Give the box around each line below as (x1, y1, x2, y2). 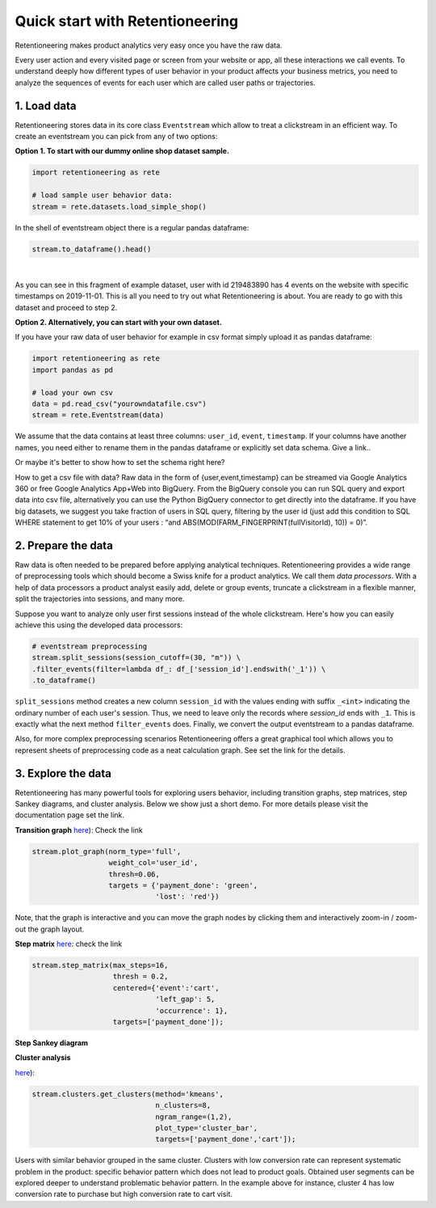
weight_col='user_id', (108, 858, 199, 868)
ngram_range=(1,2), (155, 1112, 233, 1121)
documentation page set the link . (15, 810, 125, 820)
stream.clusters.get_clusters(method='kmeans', (31, 1089, 224, 1099)
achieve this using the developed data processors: (15, 619, 183, 630)
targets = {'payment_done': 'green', (108, 881, 258, 889)
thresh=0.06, (108, 869, 161, 879)
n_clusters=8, (155, 1100, 212, 1110)
